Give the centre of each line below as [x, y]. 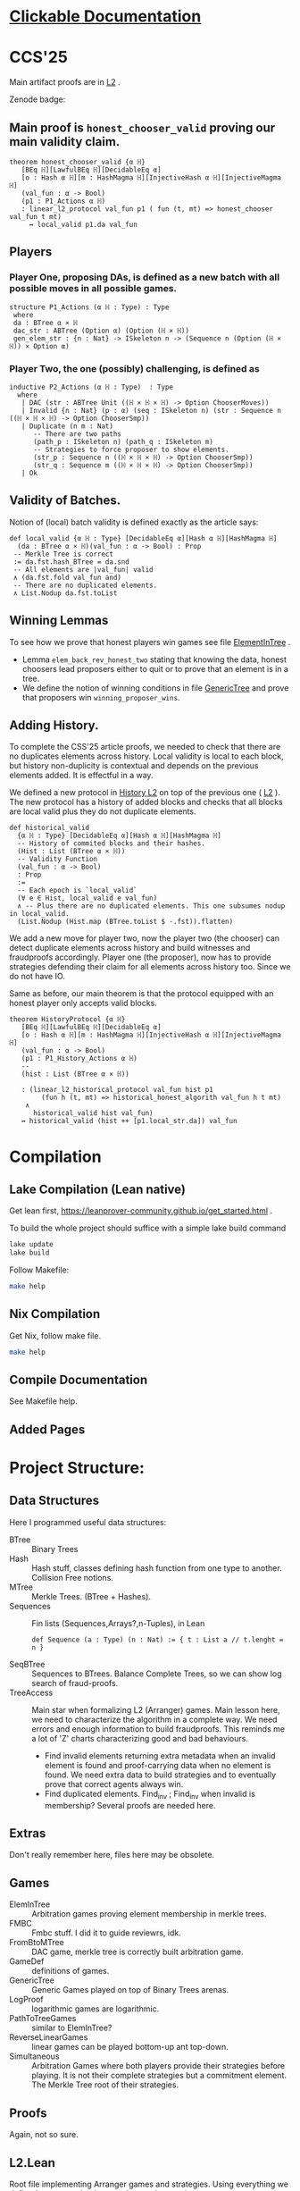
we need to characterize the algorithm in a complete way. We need [154, 1719]
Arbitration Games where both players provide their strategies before [158, 2066]
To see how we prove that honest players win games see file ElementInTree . [150, 642]
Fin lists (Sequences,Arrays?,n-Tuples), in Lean [118, 1623]
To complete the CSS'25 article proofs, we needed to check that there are [145, 747]
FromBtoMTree [37, 1943]
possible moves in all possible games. [93, 289]
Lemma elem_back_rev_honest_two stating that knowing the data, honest [154, 659]
